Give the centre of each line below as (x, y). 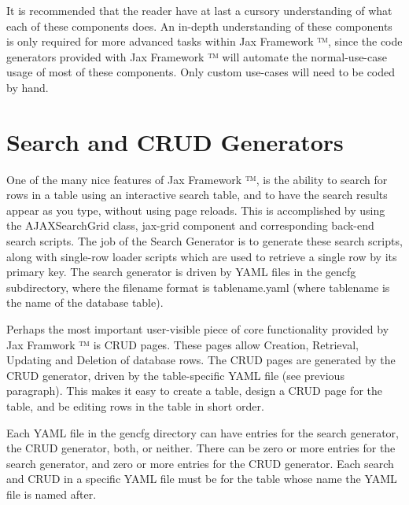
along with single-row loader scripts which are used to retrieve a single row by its (202, 256)
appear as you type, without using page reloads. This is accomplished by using (196, 210)
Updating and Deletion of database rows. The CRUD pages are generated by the (201, 360)
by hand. (28, 87)
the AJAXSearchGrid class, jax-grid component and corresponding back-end (190, 225)
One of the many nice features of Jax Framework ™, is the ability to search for (197, 179)
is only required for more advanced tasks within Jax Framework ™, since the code (204, 41)
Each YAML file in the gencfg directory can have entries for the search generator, (203, 432)
